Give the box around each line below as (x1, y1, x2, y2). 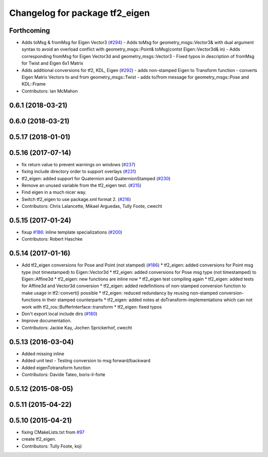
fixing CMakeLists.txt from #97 (21, 429, 85, 435)
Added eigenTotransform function (21, 365, 91, 371)
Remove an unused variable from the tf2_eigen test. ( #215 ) (21, 182, 141, 188)
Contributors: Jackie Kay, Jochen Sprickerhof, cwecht (21, 325, 133, 330)
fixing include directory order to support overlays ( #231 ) (21, 169, 136, 175)
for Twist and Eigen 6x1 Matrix (21, 60, 84, 66)
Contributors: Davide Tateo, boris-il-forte (21, 371, 106, 377)
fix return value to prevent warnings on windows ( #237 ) (21, 161, 136, 167)
